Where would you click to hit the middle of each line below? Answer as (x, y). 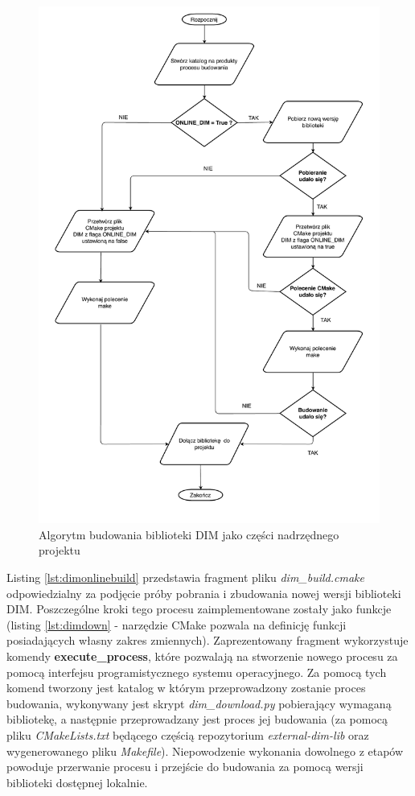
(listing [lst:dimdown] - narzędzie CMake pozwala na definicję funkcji (177, 624)
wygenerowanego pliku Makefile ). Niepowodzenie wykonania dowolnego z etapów (205, 751)
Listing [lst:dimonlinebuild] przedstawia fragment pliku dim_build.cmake (185, 577)
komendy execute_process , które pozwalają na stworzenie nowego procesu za (202, 656)
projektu (60, 550)
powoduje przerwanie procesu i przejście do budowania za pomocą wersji (185, 767)
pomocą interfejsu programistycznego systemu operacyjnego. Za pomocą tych (197, 672)
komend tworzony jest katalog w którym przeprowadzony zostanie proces (186, 688)
